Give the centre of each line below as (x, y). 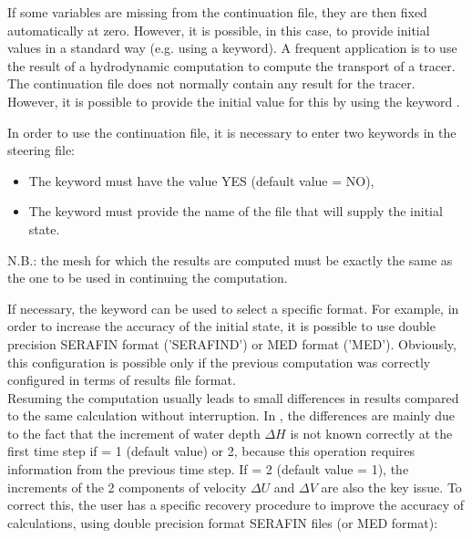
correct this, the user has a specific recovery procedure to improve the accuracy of (236, 505)
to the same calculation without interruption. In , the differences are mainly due (231, 415)
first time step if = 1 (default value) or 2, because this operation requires (211, 451)
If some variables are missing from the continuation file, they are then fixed (217, 12)
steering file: (41, 150)
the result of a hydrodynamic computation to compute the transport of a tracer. (231, 65)
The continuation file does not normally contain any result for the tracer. (211, 83)
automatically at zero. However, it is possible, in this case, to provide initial (219, 30)
